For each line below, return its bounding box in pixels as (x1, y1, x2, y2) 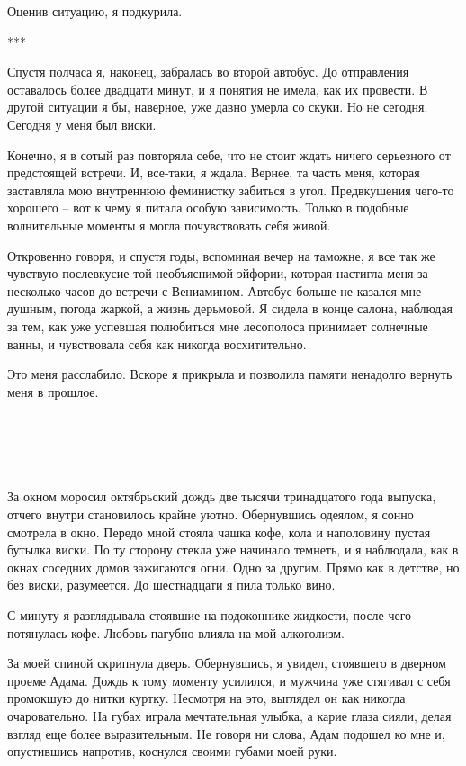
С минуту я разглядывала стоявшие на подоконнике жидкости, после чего (7, 605, 412, 624)
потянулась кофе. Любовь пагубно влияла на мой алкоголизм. (7, 623, 345, 642)
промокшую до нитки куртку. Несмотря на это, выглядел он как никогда (7, 689, 406, 707)
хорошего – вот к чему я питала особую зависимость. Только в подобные (7, 198, 409, 217)
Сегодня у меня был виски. (7, 114, 157, 133)
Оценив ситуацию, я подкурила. (7, 2, 183, 20)
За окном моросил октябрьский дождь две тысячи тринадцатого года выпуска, (7, 487, 436, 506)
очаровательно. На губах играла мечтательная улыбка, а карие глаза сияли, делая (7, 706, 452, 725)
